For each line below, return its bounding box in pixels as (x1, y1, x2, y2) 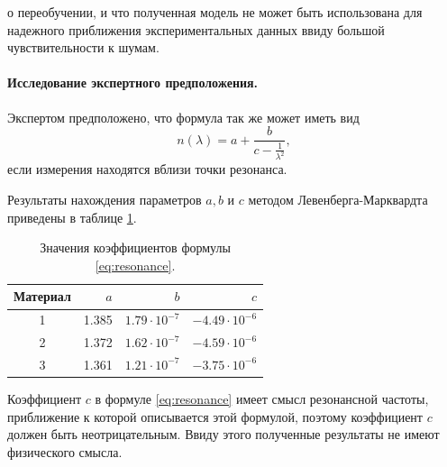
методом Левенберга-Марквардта (248, 190, 428, 209)
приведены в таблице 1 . (7, 207, 137, 226)
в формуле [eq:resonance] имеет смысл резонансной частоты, (95, 389, 429, 408)
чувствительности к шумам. (7, 38, 160, 57)
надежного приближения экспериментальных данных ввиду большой (7, 20, 385, 39)
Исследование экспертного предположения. (7, 73, 259, 92)
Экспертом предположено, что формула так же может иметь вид (7, 107, 360, 126)
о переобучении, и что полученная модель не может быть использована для (7, 3, 423, 21)
